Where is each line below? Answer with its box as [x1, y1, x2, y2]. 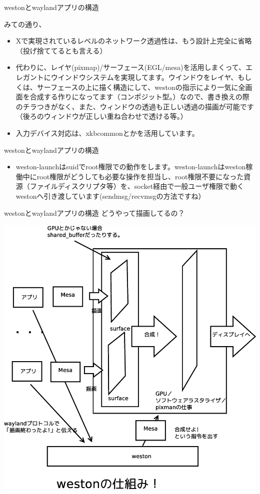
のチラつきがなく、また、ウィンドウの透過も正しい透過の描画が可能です [15, 101, 254, 111]
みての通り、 [4, 18, 46, 29]
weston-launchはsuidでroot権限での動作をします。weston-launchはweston [15, 161, 246, 172]
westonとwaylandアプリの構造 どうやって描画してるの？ [4, 207, 185, 218]
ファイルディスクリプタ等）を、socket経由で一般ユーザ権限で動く [29, 181, 244, 191]
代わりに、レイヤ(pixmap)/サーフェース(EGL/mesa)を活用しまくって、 [15, 62, 245, 72]
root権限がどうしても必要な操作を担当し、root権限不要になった [36, 171, 244, 181]
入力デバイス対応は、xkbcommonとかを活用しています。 [15, 127, 199, 138]
